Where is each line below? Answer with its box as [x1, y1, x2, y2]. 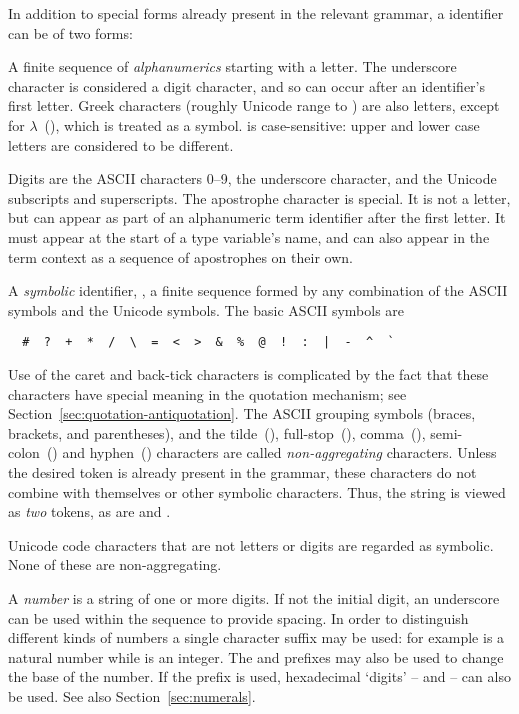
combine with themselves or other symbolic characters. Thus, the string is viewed [8, 481, 506, 502]
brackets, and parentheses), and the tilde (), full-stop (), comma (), [8, 422, 426, 443]
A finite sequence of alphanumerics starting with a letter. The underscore [8, 56, 457, 77]
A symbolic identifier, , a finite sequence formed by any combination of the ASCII [8, 280, 508, 301]
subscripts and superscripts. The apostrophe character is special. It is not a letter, [8, 187, 511, 208]
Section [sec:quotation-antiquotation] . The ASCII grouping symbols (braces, [8, 403, 476, 424]
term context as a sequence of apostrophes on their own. [8, 246, 353, 267]
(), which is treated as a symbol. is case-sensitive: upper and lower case [44, 114, 480, 135]
